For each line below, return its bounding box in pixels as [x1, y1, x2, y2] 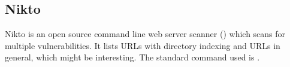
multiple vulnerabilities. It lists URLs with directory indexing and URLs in [5, 39, 280, 51]
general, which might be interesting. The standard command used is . [5, 51, 260, 63]
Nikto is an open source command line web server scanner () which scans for [5, 28, 286, 40]
